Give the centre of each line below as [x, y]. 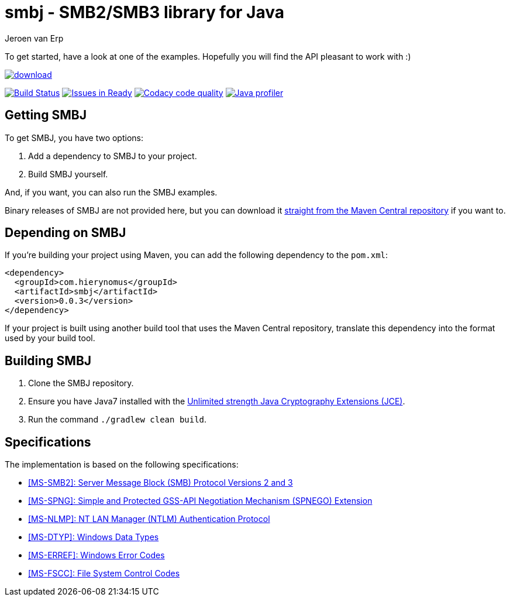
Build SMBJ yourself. [68, 174]
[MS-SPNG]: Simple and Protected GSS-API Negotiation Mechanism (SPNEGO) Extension [200, 501]
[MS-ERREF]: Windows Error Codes [97, 555]
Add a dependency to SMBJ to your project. [113, 156]
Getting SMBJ [46, 115]
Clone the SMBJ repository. [81, 383]
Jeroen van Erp [34, 38]
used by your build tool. [50, 338]
